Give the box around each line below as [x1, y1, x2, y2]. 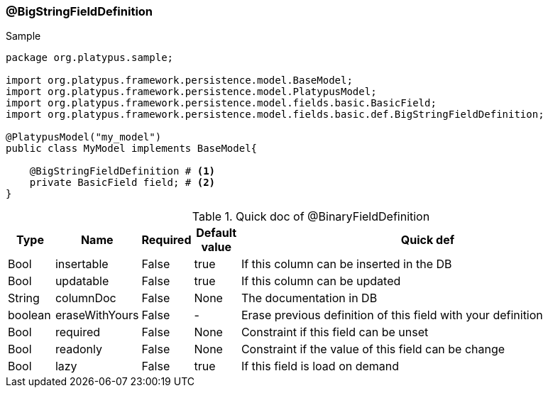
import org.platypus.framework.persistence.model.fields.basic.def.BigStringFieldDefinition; [6, 109, 544, 121]
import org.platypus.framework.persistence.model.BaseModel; [6, 74, 353, 87]
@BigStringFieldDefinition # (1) [29, 165, 216, 177]
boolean [8, 308, 51, 323]
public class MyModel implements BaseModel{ [6, 143, 258, 155]
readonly [55, 342, 102, 357]
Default [196, 226, 237, 240]
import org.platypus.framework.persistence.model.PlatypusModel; [6, 86, 377, 98]
